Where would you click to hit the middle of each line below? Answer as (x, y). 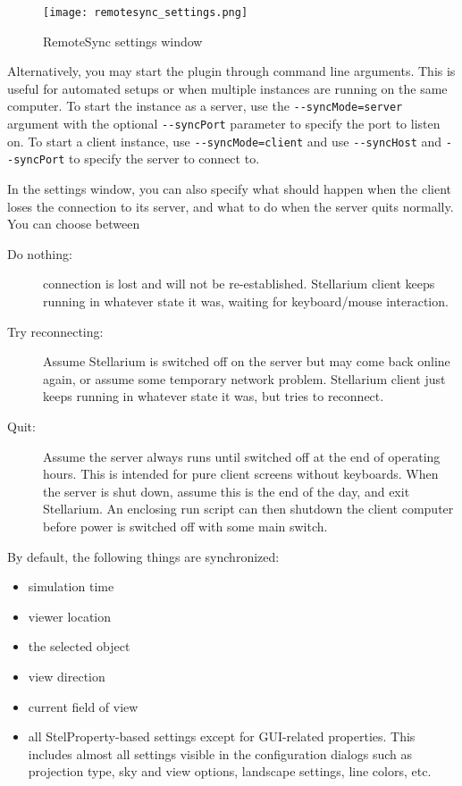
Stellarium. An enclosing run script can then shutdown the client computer (248, 509)
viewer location (70, 616)
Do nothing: (40, 253)
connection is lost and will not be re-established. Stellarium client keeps (239, 284)
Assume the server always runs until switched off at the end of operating (242, 456)
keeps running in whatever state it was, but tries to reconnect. (214, 396)
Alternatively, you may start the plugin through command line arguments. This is (231, 71)
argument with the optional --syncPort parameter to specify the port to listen (224, 124)
